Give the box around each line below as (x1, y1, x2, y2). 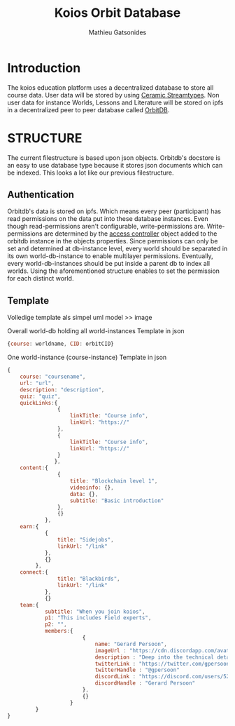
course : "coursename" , (20, 373, 86, 380)
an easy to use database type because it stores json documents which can (7, 161, 223, 169)
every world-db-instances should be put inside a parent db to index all (7, 260, 211, 268)
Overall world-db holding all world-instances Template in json (7, 327, 185, 335)
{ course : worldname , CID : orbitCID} (7, 340, 114, 348)
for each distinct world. (7, 274, 74, 283)
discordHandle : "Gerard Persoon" (94, 680, 196, 687)
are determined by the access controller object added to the (44, 229, 218, 238)
